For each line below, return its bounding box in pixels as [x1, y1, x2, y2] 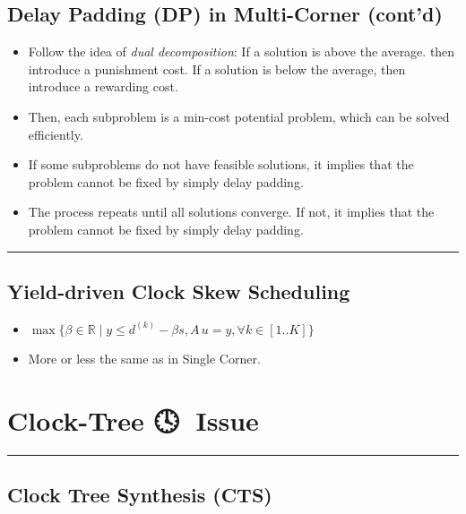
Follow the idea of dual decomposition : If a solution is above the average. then [28, 42, 455, 61]
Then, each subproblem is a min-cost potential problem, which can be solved [28, 107, 450, 125]
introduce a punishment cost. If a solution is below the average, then [28, 59, 406, 78]
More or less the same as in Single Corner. [28, 349, 261, 368]
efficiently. [28, 124, 83, 143]
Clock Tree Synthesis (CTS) [7, 481, 272, 509]
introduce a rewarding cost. [28, 77, 178, 96]
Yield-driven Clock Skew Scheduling [7, 277, 350, 304]
